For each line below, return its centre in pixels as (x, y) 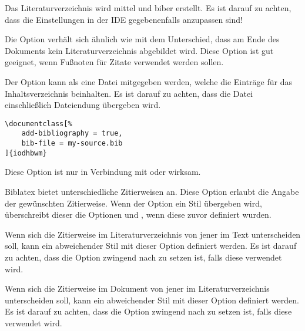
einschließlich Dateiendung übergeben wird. (83, 105)
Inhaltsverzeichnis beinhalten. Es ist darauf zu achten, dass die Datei (129, 93)
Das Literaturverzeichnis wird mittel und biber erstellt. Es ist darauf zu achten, (148, 8)
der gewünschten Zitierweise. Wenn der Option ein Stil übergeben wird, (133, 203)
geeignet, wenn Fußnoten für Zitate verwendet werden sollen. (114, 62)
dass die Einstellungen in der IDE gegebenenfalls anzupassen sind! (124, 19)
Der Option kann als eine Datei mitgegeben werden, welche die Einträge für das (148, 81)
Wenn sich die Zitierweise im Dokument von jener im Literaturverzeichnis (137, 288)
